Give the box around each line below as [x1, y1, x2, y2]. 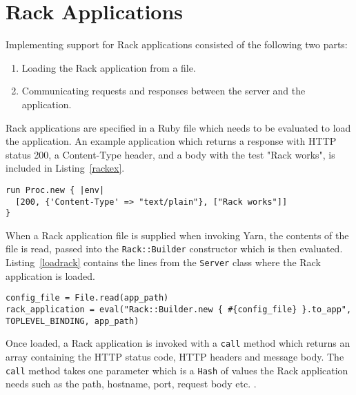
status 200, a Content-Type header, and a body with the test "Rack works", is [6, 147, 335, 161]
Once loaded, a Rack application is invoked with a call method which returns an [6, 336, 350, 350]
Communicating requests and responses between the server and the [21, 83, 306, 98]
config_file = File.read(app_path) [6, 293, 169, 303]
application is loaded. [6, 268, 95, 283]
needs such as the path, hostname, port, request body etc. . [6, 376, 257, 391]
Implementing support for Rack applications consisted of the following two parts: [6, 37, 348, 52]
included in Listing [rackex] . [6, 161, 125, 175]
